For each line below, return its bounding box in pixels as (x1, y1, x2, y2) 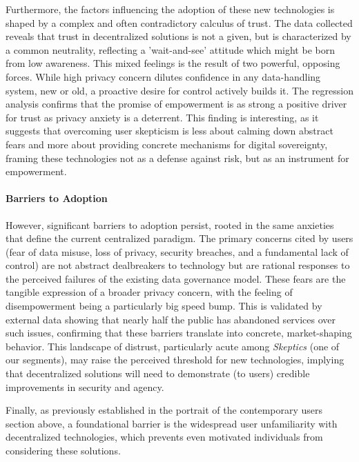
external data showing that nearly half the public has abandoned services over (6, 312, 336, 326)
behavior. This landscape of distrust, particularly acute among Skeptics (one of (6, 339, 340, 353)
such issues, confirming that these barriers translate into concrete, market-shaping (6, 325, 352, 340)
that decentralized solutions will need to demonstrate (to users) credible (6, 366, 310, 381)
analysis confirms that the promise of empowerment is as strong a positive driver (6, 97, 347, 111)
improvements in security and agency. (6, 379, 164, 394)
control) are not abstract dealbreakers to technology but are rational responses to (6, 258, 350, 272)
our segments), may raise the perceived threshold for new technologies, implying (6, 352, 345, 367)
